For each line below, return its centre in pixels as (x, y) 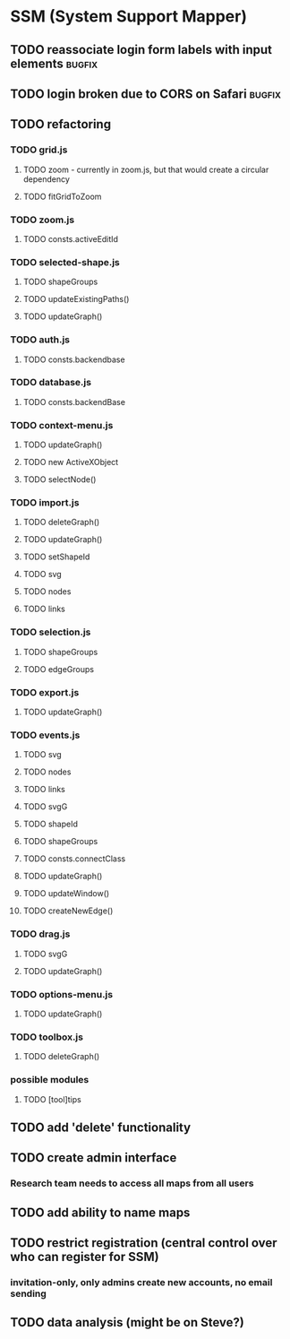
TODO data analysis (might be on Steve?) (128, 1322)
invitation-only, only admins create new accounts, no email (141, 1282)
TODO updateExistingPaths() (76, 299)
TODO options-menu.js (62, 994)
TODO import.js (45, 503)
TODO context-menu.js (62, 425)
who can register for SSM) (85, 1257)
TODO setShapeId (56, 557)
